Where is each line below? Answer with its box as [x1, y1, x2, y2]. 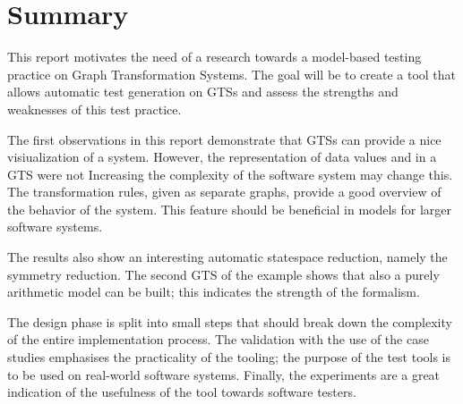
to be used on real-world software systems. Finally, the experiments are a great [7, 365, 441, 383]
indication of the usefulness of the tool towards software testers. [7, 383, 356, 401]
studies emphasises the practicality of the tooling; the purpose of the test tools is [7, 348, 451, 366]
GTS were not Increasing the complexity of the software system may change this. [7, 164, 453, 183]
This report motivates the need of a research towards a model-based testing [7, 47, 422, 66]
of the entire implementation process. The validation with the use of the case [7, 330, 429, 349]
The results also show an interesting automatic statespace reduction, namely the [7, 248, 448, 266]
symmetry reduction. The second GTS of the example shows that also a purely [7, 265, 440, 283]
